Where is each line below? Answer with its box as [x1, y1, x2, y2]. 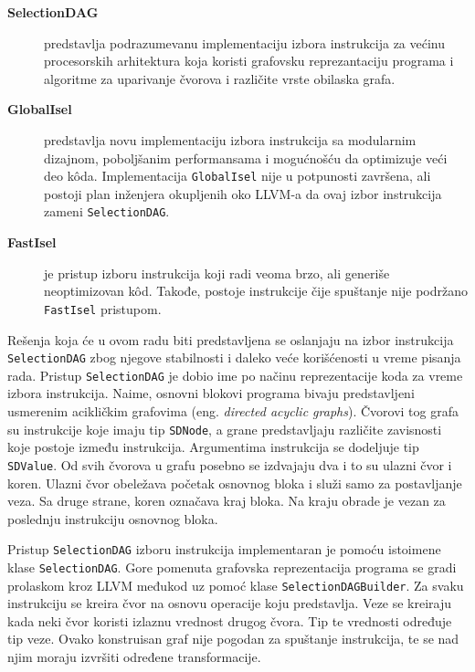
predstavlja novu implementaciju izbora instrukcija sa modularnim [44, 130, 417, 149]
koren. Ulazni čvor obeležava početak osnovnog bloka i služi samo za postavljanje [7, 473, 462, 492]
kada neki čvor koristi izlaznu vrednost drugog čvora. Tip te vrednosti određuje [7, 611, 452, 630]
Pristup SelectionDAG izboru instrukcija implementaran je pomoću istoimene [7, 540, 441, 559]
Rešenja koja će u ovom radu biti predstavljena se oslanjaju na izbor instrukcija [7, 330, 454, 349]
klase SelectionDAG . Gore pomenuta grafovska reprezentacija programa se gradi [7, 557, 457, 576]
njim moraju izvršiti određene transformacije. [7, 647, 261, 667]
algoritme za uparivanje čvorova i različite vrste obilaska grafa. [44, 68, 396, 88]
